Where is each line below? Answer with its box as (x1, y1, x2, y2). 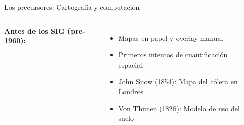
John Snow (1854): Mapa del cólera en (118, 76, 238, 87)
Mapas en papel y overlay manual (118, 32, 223, 43)
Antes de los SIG (4, 25, 65, 36)
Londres (118, 86, 144, 96)
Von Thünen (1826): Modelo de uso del (118, 103, 240, 113)
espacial (118, 59, 143, 70)
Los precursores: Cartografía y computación (4, 2, 140, 12)
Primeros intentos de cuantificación (118, 49, 228, 60)
